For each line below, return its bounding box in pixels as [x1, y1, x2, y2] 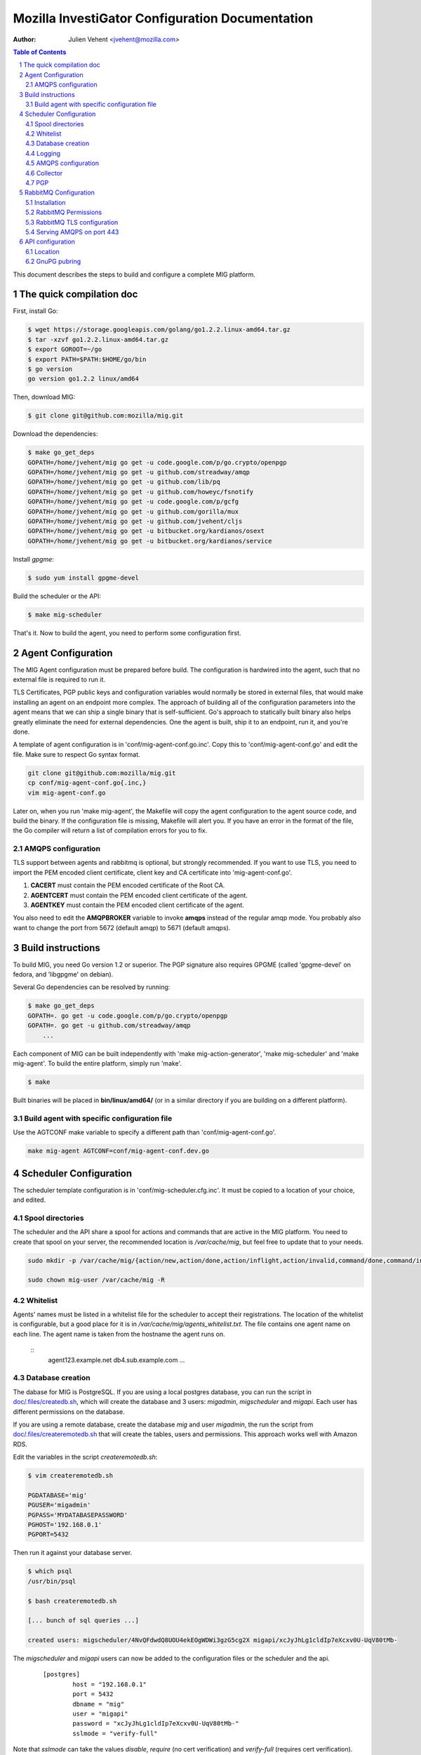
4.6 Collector [25, 168, 63, 177]
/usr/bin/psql [27, 1577, 76, 1585]
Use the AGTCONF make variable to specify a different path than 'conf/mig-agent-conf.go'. [13, 1128, 276, 1137]
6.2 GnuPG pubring [25, 257, 81, 266]
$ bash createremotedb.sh [27, 1597, 117, 1605]
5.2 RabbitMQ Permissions [25, 208, 102, 217]
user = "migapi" [72, 1710, 128, 1718]
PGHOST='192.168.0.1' [27, 1521, 102, 1529]
